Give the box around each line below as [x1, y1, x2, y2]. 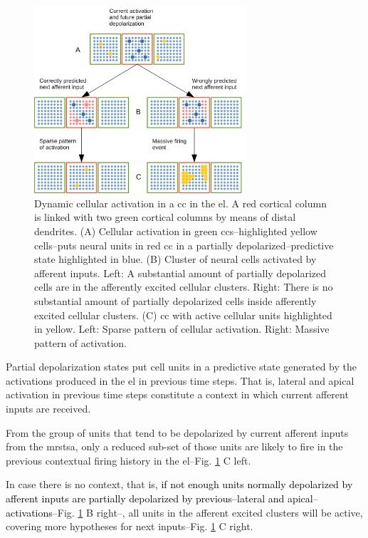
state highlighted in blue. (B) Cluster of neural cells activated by [34, 252, 317, 267]
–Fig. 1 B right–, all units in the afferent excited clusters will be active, [52, 505, 363, 519]
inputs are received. [6, 401, 91, 416]
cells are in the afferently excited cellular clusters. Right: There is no [34, 279, 333, 294]
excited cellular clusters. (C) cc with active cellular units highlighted [34, 307, 332, 322]
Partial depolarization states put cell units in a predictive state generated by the [6, 359, 357, 374]
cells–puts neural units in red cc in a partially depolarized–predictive [34, 237, 334, 252]
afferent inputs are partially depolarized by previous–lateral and [6, 491, 285, 506]
